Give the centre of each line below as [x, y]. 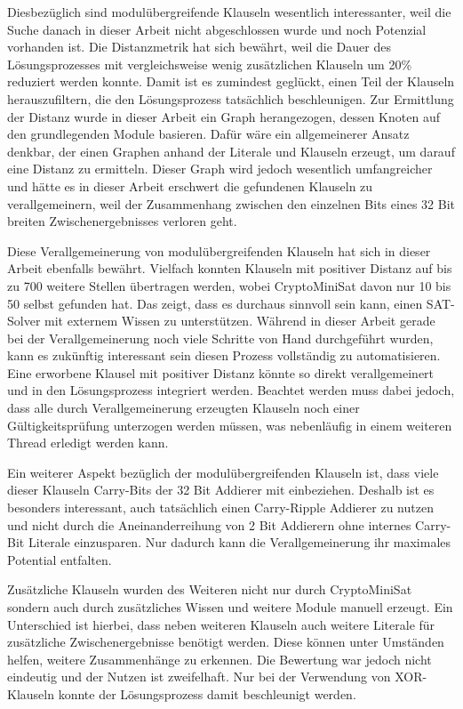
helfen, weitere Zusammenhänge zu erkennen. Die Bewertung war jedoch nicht [220, 659]
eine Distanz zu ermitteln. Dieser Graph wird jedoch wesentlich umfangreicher [220, 169]
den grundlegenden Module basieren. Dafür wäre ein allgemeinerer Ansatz [208, 134]
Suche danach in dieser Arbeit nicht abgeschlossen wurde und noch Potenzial [217, 29]
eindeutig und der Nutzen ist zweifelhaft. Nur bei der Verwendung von [199, 677]
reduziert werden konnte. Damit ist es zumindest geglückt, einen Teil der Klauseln [231, 81]
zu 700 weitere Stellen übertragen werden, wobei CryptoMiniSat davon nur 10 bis [229, 285]
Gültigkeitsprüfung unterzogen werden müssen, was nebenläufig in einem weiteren [230, 425]
